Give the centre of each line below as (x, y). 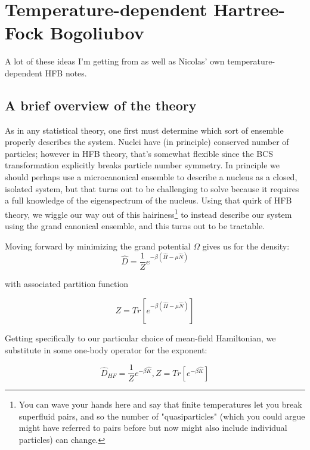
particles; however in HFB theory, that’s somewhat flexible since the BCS (139, 153)
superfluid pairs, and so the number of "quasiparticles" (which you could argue (162, 416)
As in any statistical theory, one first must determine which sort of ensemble (144, 130)
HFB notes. (66, 73)
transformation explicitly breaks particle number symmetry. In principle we (142, 165)
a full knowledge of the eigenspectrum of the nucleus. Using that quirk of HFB (148, 200)
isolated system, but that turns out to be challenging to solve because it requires (152, 188)
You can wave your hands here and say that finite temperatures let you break (160, 404)
